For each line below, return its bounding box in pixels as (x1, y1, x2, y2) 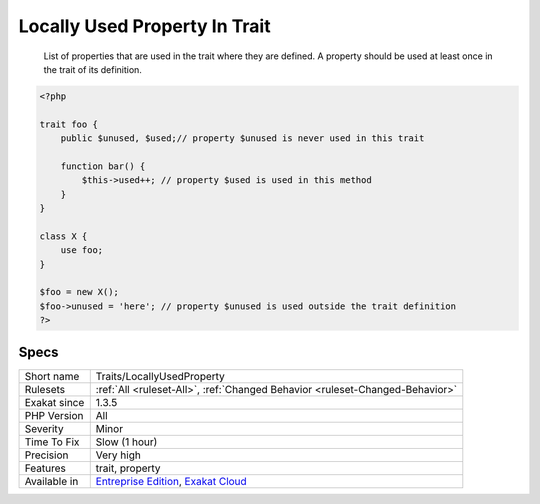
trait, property (95, 461, 161, 475)
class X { (39, 230, 88, 242)
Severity (24, 421, 64, 435)
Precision (24, 448, 69, 462)
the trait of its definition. (43, 63, 142, 75)
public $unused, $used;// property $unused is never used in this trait (60, 133, 425, 144)
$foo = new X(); (39, 286, 120, 298)
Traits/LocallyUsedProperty (95, 369, 225, 383)
